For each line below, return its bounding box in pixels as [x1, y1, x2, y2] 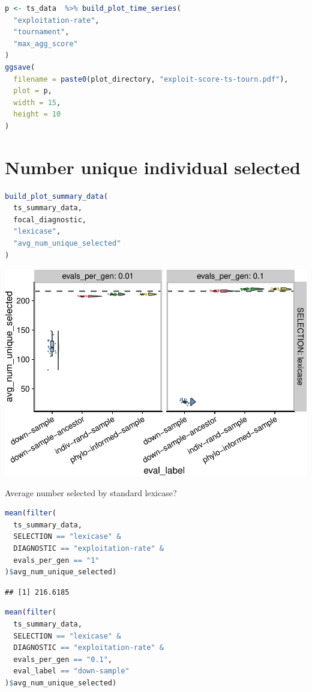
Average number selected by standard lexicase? [5, 486, 177, 499]
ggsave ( [5, 62, 35, 71]
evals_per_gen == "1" [13, 556, 100, 565]
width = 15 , [13, 98, 61, 107]
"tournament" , [13, 28, 70, 37]
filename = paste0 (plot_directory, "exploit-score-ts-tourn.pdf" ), [13, 74, 289, 83]
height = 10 [13, 110, 61, 119]
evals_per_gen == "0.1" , [13, 655, 113, 664]
